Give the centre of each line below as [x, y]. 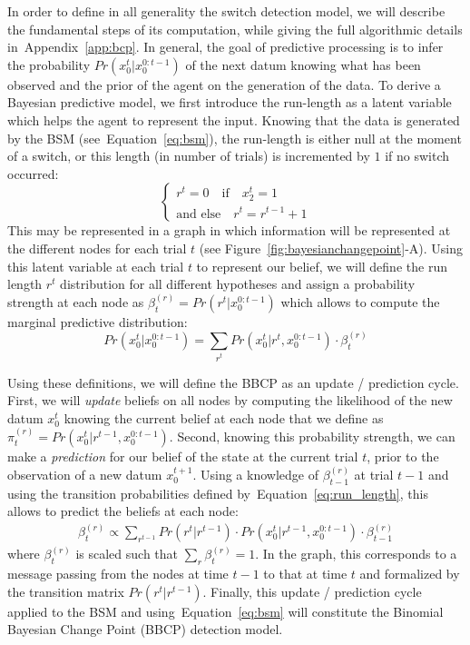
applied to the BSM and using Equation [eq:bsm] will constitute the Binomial [225, 611]
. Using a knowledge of [255, 474]
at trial [374, 474]
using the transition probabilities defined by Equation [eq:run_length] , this [218, 493]
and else [199, 214]
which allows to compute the [360, 301]
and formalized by [410, 574]
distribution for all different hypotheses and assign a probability [238, 284]
